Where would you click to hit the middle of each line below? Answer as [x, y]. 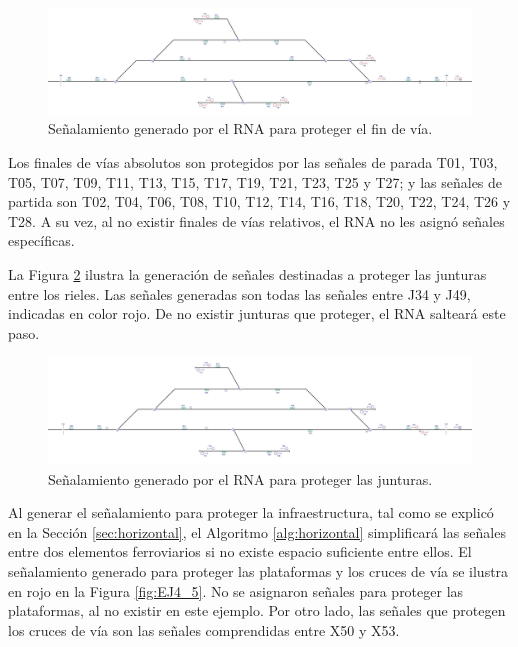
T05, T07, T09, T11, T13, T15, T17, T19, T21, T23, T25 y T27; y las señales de [255, 181]
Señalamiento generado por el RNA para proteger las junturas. [240, 478]
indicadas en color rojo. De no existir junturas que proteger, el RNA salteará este [257, 313]
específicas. [41, 240]
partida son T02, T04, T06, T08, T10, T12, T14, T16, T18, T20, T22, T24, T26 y [259, 201]
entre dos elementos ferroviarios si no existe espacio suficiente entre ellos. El [240, 551]
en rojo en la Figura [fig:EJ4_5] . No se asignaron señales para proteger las [236, 590]
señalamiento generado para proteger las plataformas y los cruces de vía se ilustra [258, 570]
